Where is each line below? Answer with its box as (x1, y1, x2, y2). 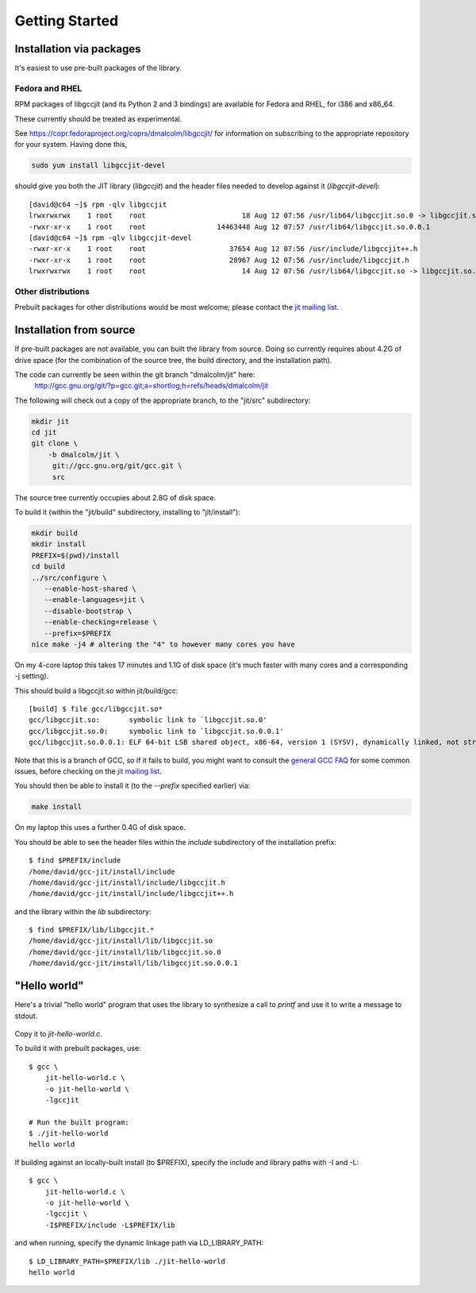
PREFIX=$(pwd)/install (31, 550, 120, 560)
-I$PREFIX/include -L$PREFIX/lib (44, 1220, 176, 1229)
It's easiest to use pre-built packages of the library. (14, 64, 182, 73)
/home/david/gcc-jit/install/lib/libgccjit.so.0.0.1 (29, 959, 238, 968)
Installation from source (14, 323, 136, 337)
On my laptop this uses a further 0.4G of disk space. (14, 823, 186, 832)
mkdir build (31, 528, 79, 538)
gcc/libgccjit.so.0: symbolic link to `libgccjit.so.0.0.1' (29, 727, 285, 735)
